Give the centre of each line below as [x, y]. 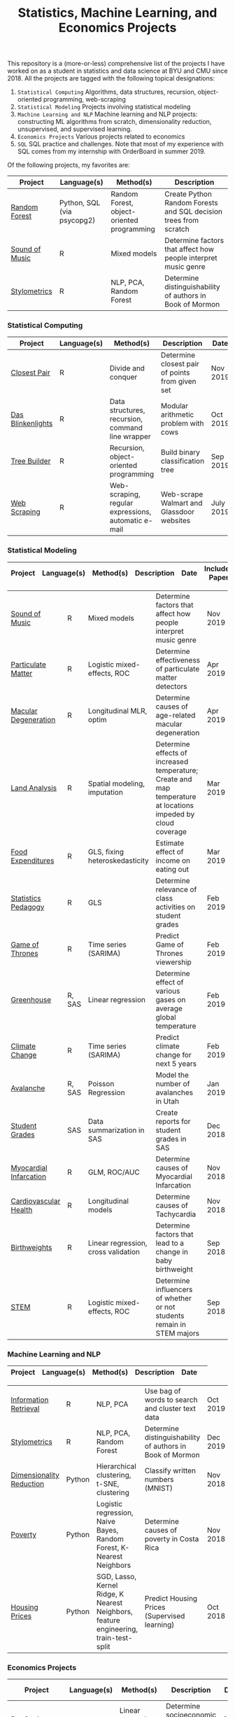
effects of [171, 753]
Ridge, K [111, 1594]
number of [173, 1083]
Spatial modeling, [116, 784]
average [169, 1008]
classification [183, 461]
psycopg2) [77, 221]
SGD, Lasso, [117, 1577]
